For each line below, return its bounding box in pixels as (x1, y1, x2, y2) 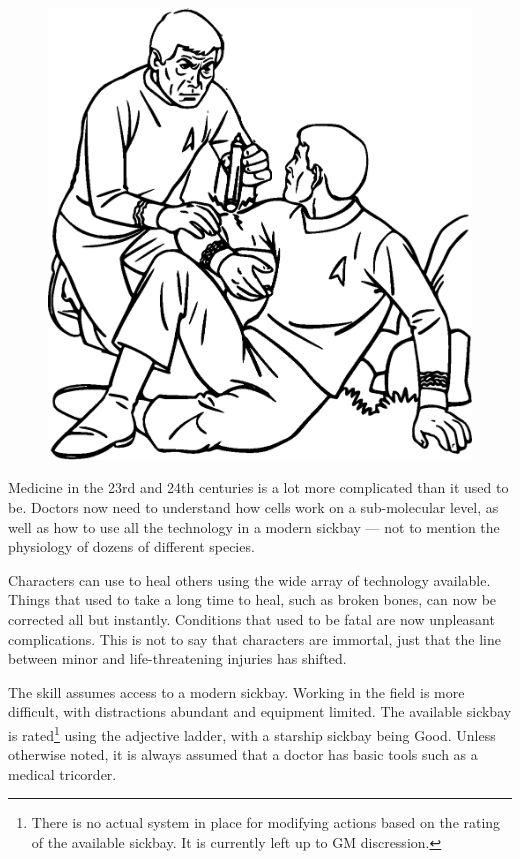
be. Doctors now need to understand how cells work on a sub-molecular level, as (8, 496, 499, 517)
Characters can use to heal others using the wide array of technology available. (8, 569, 491, 590)
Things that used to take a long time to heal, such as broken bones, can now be (8, 589, 497, 610)
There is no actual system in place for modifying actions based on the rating (31, 812, 501, 833)
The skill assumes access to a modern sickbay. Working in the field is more (8, 681, 465, 702)
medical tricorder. (8, 763, 117, 784)
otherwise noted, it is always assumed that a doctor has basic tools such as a (8, 744, 478, 765)
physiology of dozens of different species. (8, 536, 255, 557)
